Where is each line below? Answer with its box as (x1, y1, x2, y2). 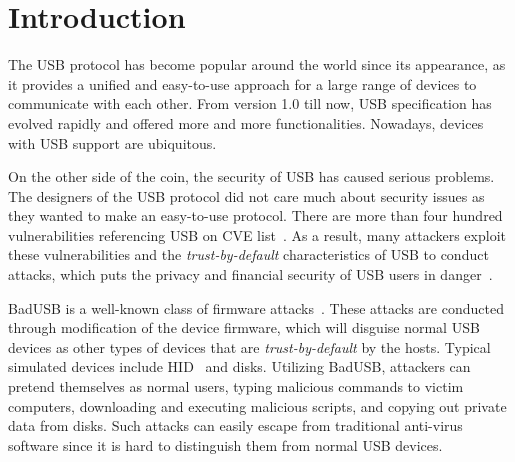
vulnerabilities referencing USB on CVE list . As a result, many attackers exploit (8, 224, 506, 245)
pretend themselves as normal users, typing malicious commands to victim (8, 376, 464, 397)
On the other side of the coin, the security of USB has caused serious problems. (8, 166, 495, 187)
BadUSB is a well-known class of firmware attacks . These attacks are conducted (8, 297, 504, 318)
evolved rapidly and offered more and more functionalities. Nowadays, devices (8, 112, 484, 133)
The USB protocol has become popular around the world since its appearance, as (8, 54, 506, 75)
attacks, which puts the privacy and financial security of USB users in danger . (8, 264, 493, 285)
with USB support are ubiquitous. (8, 132, 217, 153)
